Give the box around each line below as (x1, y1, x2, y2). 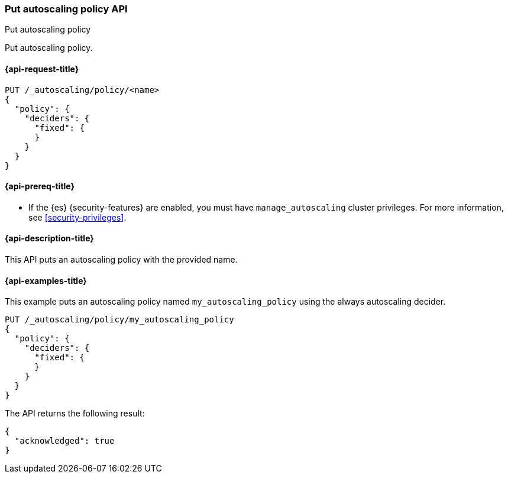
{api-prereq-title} (5, 181, 75, 192)
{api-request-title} (5, 63, 79, 74)
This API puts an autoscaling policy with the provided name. (5, 254, 238, 265)
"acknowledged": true (14, 436, 115, 446)
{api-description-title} (5, 233, 94, 244)
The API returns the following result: (5, 408, 145, 419)
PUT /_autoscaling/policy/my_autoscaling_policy (5, 315, 234, 325)
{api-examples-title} (5, 275, 87, 286)
